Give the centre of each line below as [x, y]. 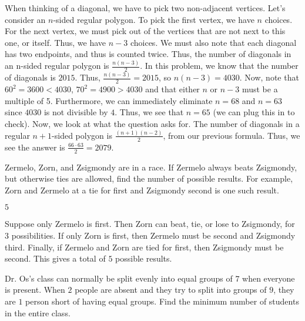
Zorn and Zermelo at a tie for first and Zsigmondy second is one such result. [142, 190]
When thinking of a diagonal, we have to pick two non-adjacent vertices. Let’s [145, 8]
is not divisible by [76, 112]
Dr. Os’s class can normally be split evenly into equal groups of [119, 278]
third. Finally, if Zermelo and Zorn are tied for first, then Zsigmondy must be [144, 247]
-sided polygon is [82, 135]
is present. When [35, 290]
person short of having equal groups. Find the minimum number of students [162, 301]
